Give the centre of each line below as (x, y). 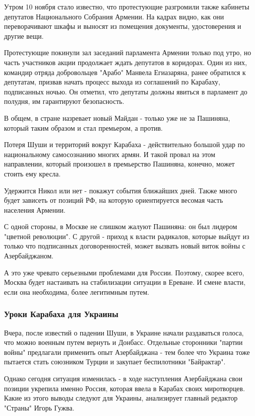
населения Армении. (35, 209)
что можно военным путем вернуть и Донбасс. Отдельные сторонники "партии (124, 342)
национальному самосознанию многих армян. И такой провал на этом (110, 154)
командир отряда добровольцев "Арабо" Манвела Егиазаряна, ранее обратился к (125, 72)
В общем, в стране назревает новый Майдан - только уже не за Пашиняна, (117, 118)
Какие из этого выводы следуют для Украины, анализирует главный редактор (121, 398)
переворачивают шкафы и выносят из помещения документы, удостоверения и (123, 26)
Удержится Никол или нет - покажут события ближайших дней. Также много (121, 190)
